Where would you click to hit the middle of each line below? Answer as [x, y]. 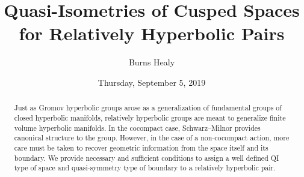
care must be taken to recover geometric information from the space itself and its [141, 147]
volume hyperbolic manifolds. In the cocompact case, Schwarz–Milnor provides [137, 127]
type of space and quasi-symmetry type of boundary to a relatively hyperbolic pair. [145, 168]
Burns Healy [152, 62]
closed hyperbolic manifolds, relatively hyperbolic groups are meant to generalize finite [150, 117]
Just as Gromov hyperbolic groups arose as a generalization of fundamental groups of [148, 108]
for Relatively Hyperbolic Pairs [152, 33]
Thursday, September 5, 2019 [152, 82]
